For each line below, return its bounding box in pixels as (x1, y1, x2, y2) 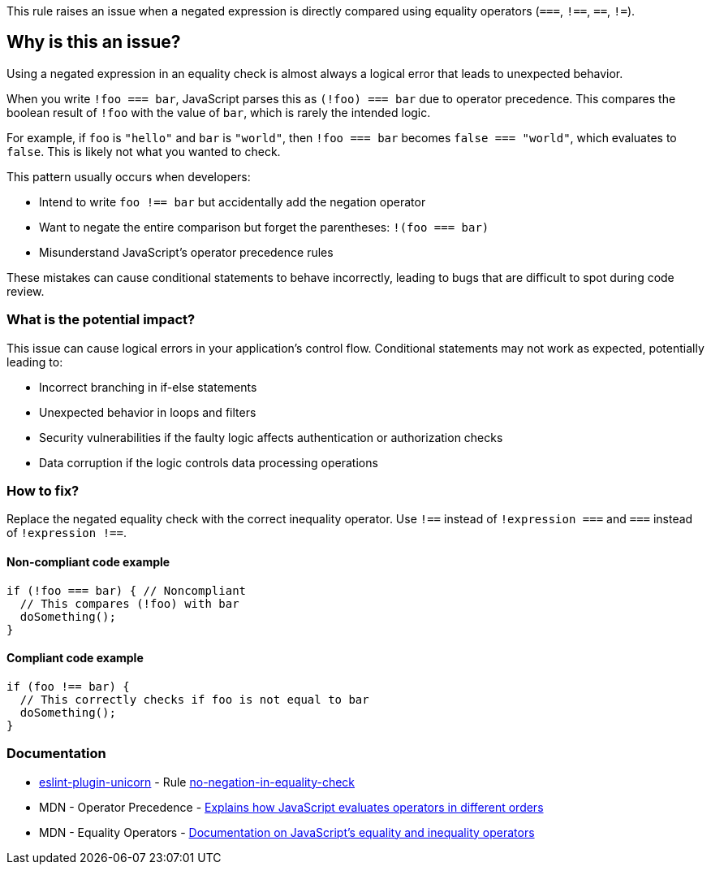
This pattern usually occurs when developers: (6, 169, 251, 184)
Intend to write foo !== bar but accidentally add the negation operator (39, 194, 426, 209)
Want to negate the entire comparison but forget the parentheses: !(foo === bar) (39, 219, 489, 234)
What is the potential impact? (6, 311, 196, 328)
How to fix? (6, 482, 80, 499)
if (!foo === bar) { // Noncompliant (6, 583, 247, 597)
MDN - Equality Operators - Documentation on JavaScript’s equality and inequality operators (39, 825, 535, 839)
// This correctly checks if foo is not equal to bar (19, 692, 369, 706)
